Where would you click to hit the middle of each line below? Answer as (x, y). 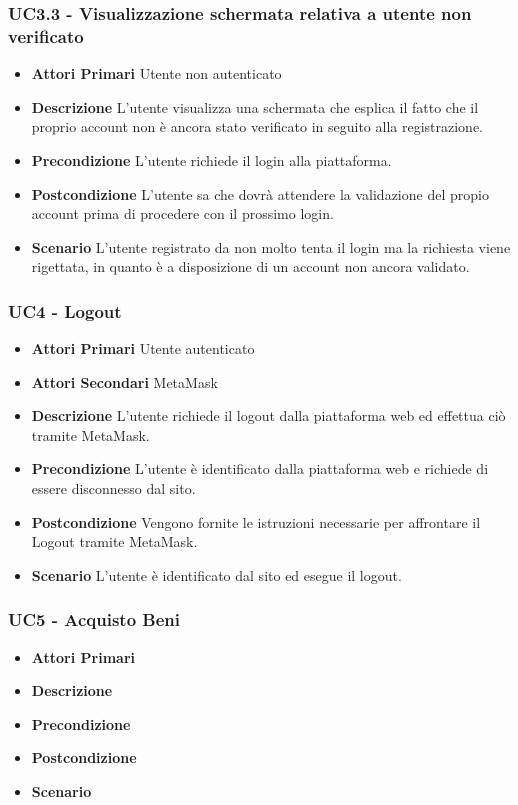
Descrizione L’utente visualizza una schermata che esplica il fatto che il (255, 106)
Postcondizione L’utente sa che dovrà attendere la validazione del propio (260, 193)
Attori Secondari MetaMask (124, 381)
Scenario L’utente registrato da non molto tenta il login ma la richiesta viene (271, 246)
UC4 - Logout (65, 310)
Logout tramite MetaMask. (114, 541)
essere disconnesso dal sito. (113, 488)
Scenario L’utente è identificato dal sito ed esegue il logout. (216, 574)
